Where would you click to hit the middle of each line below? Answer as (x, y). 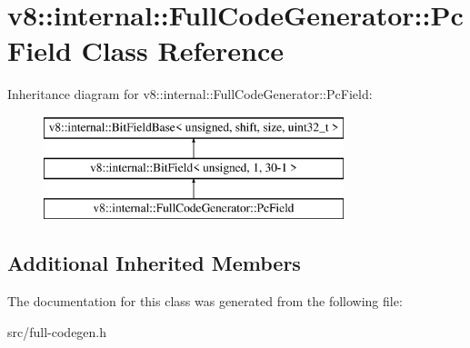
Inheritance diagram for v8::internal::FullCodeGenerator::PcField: (190, 94)
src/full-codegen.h (57, 331)
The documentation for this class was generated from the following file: (205, 301)
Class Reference (182, 50)
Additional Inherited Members (154, 263)
